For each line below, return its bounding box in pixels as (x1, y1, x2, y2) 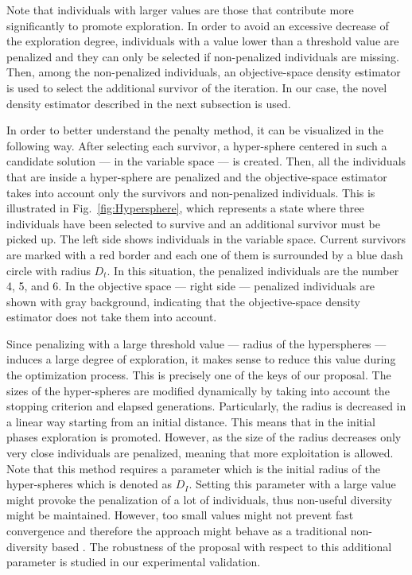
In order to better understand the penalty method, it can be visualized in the (6, 122, 384, 138)
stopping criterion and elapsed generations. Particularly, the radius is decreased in (6, 398, 406, 414)
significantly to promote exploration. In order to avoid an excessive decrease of (6, 17, 389, 33)
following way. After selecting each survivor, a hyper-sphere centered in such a (6, 137, 387, 153)
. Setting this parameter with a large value (189, 476, 396, 492)
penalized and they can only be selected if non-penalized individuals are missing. (6, 48, 399, 64)
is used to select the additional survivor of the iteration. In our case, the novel (6, 79, 387, 95)
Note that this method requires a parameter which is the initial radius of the (6, 460, 380, 476)
